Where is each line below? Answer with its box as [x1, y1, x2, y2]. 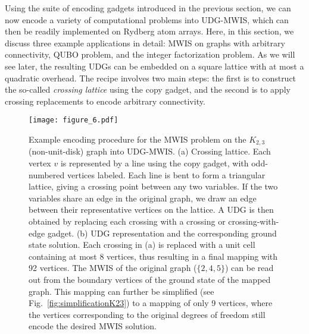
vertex [29, 157, 51, 169]
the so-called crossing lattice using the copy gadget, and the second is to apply [5, 83, 291, 96]
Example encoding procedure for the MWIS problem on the [29, 133, 246, 145]
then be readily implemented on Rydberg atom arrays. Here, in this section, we [5, 25, 294, 37]
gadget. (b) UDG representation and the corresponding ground [47, 226, 277, 239]
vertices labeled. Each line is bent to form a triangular [67, 168, 266, 181]
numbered [29, 168, 65, 181]
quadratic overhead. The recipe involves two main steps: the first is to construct [5, 71, 296, 84]
